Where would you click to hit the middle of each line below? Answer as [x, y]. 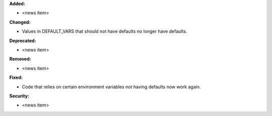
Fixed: [16, 77]
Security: [19, 96]
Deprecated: [23, 41]
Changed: [20, 22]
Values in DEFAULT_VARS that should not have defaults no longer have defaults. [105, 31]
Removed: [20, 59]
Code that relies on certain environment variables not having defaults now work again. [111, 87]
